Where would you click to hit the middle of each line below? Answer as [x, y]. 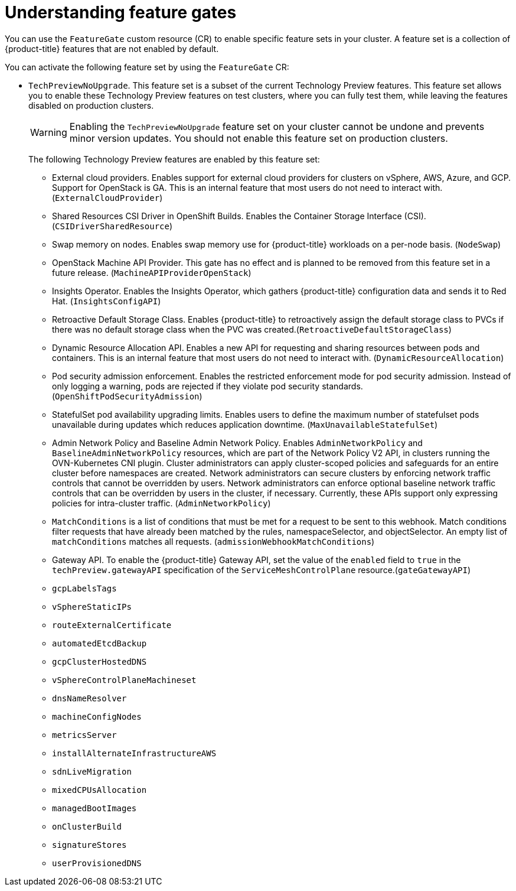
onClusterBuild [87, 826]
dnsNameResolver [89, 698]
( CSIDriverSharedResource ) [112, 226]
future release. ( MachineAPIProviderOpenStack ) [152, 272]
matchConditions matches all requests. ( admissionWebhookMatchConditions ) [213, 541]
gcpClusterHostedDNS [99, 661]
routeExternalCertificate [112, 625]
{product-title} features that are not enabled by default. [112, 48]
